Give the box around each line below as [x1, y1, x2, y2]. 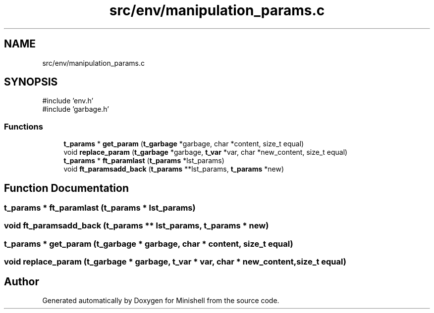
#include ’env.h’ [42, 96, 94, 105]
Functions [4, 121, 43, 132]
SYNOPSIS [4, 76, 58, 89]
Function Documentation [4, 181, 129, 194]
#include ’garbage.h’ [42, 105, 109, 114]
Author [4, 275, 39, 288]
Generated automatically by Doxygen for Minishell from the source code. [42, 296, 279, 305]
